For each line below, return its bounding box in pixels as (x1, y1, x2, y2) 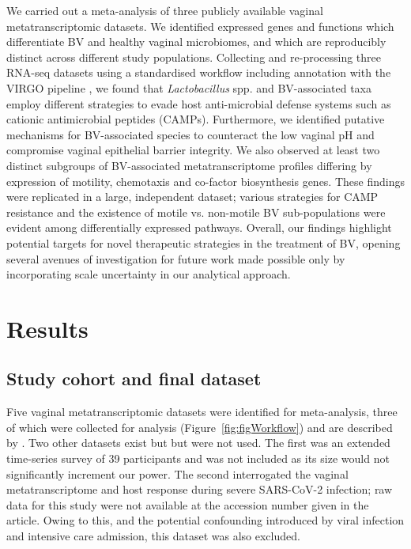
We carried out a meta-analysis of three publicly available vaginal (6, 2, 323, 18)
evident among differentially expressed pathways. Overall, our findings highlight (6, 219, 392, 236)
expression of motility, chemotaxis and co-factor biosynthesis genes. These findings (6, 172, 405, 189)
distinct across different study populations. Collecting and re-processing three (6, 48, 382, 65)
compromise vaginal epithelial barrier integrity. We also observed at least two (6, 142, 380, 158)
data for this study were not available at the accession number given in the (6, 496, 369, 513)
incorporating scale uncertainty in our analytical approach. (6, 266, 291, 282)
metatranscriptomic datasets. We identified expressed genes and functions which (6, 17, 394, 34)
